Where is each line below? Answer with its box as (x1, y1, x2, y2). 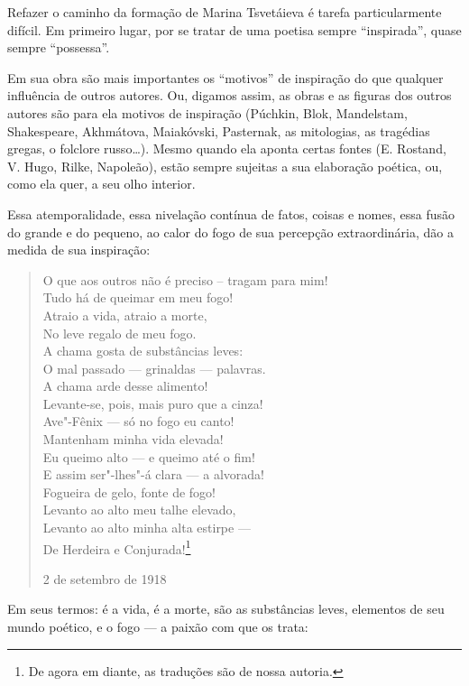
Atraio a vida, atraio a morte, (42, 305, 207, 324)
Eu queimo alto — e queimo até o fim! (42, 447, 255, 466)
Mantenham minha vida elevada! (42, 430, 224, 449)
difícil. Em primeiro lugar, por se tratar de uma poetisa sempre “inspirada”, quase (7, 20, 462, 39)
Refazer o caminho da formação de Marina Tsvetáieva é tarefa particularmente (7, 3, 442, 21)
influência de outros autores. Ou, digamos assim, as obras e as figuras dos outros (7, 86, 452, 105)
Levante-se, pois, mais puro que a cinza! (42, 394, 263, 413)
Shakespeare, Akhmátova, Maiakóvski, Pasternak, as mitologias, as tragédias (7, 121, 430, 140)
